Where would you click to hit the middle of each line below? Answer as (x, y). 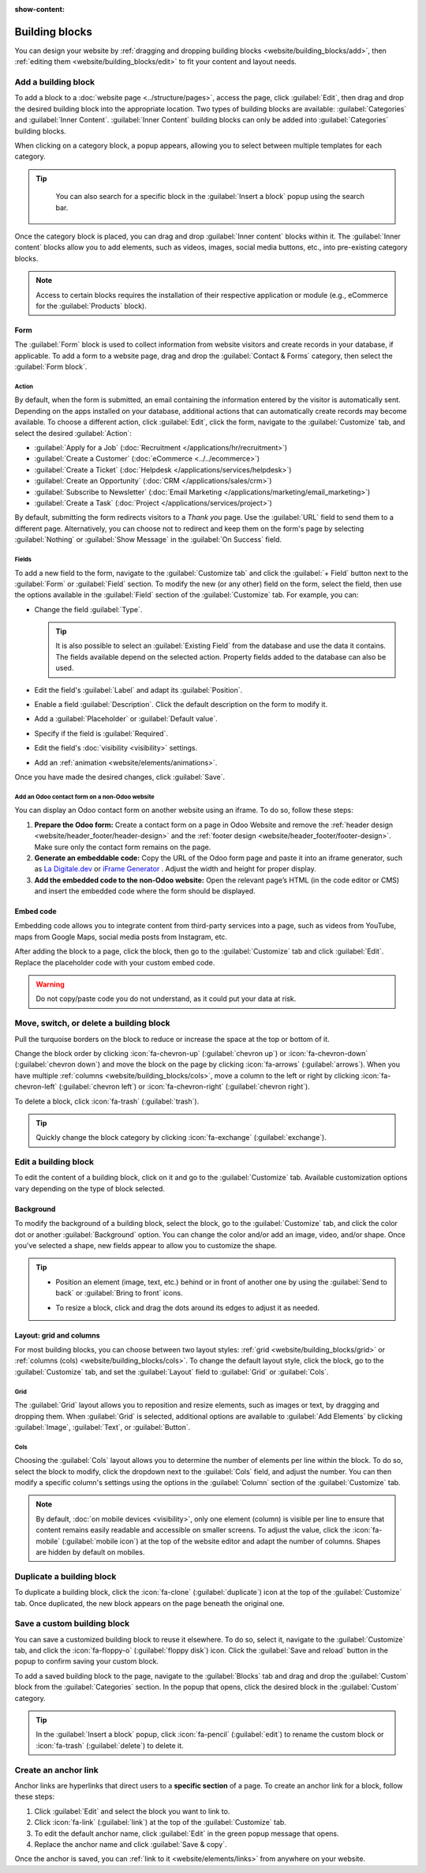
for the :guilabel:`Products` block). (92, 306)
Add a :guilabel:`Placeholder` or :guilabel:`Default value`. (126, 719)
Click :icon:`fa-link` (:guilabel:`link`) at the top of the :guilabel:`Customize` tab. (161, 1822)
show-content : (39, 9)
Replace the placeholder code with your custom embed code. (115, 962)
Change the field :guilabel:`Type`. (88, 609)
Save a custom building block (72, 1623)
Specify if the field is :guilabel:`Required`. (101, 733)
